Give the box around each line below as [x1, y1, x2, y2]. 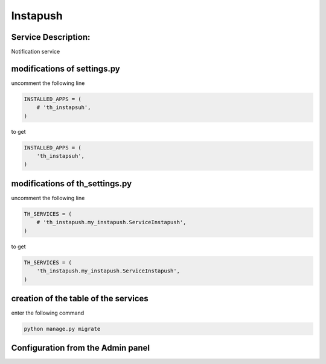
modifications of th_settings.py [11, 178, 132, 189]
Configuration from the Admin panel [11, 343, 150, 353]
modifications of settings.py [11, 63, 120, 74]
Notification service [11, 48, 60, 55]
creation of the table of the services [11, 293, 149, 304]
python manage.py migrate [24, 325, 101, 332]
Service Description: [11, 32, 91, 42]
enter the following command [11, 309, 85, 316]
